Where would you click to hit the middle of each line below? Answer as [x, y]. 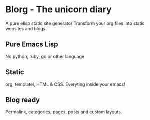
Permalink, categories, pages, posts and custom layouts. [64, 112]
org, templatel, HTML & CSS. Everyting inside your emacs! [65, 84]
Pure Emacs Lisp [32, 44]
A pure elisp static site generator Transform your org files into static [75, 23]
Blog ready [23, 100]
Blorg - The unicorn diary [58, 9]
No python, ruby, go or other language [45, 56]
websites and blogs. [26, 28]
